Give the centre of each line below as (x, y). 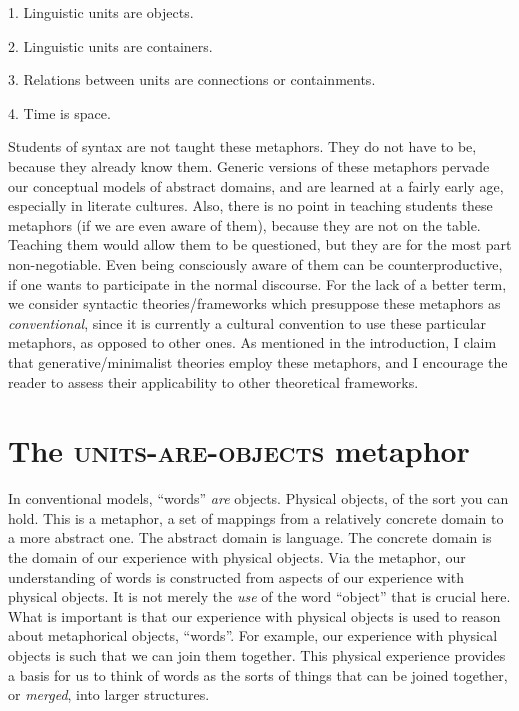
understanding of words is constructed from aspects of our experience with (236, 576)
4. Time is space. (59, 112)
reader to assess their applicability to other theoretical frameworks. (213, 381)
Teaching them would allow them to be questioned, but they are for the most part (260, 244)
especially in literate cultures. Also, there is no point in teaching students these (250, 205)
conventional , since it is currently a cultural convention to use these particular (247, 322)
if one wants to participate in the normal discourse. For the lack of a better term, (257, 283)
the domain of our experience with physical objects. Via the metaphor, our (237, 557)
